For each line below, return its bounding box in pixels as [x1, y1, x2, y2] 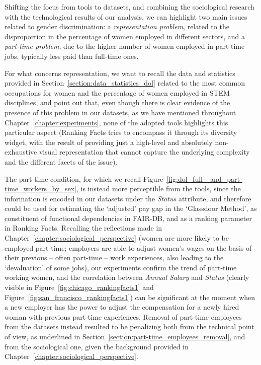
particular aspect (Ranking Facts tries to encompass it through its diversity [5, 127, 237, 137]
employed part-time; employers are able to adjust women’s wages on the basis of [5, 242, 252, 253]
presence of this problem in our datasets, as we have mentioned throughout [5, 107, 236, 117]
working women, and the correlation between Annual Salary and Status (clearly [5, 272, 249, 282]
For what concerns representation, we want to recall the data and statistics [5, 67, 235, 78]
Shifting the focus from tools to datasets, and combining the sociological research [5, 2, 254, 12]
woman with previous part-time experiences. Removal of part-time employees [5, 311, 242, 322]
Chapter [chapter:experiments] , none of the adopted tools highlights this [5, 117, 228, 127]
